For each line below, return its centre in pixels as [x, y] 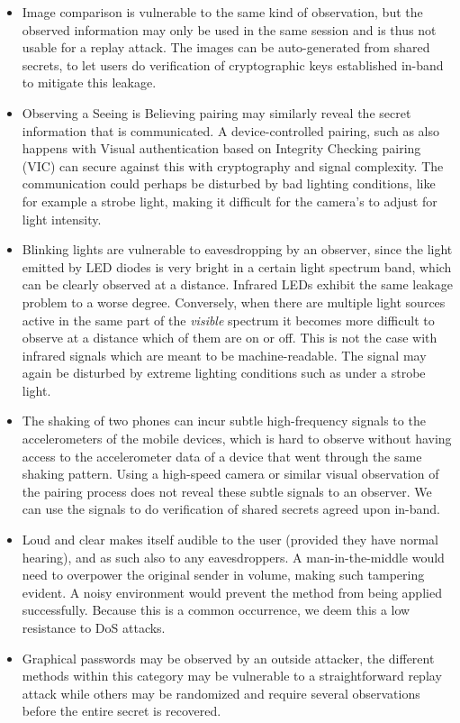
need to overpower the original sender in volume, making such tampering [223, 575]
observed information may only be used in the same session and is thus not [229, 29]
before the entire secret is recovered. [122, 711]
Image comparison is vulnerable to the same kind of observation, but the [222, 12]
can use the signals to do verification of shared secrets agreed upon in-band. [231, 509]
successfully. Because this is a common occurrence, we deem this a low [216, 610]
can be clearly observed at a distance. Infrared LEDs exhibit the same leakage [237, 284]
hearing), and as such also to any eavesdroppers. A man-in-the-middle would [233, 557]
